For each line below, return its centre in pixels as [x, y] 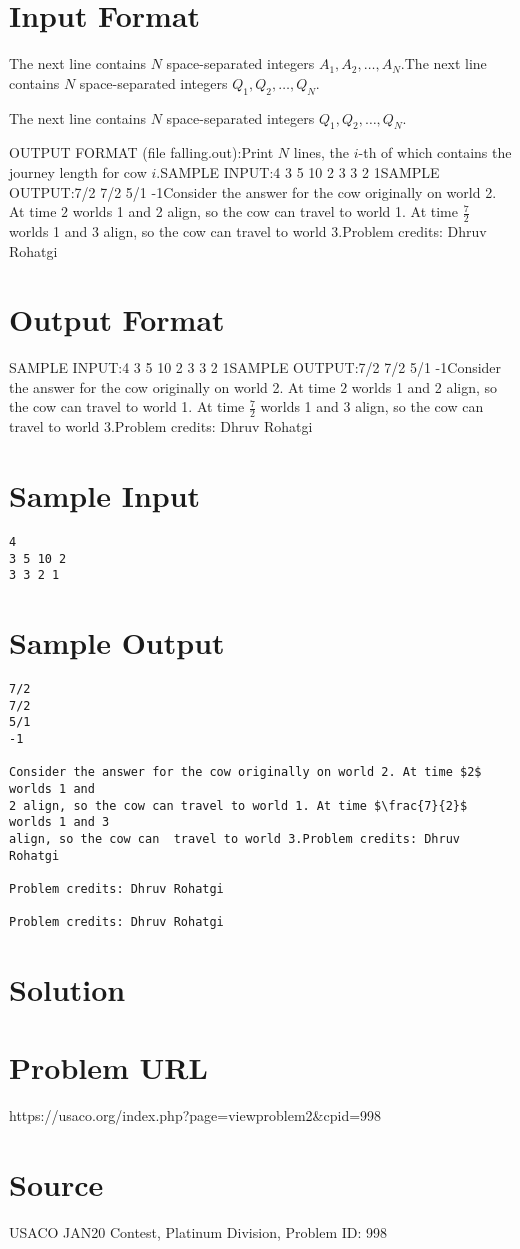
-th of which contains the [435, 152]
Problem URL [108, 1067]
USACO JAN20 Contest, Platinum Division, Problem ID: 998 [198, 1232]
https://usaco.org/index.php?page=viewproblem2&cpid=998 [195, 1115]
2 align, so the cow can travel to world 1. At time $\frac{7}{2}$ [238, 805]
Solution [67, 989]
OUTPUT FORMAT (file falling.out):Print [141, 152]
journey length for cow [78, 171]
